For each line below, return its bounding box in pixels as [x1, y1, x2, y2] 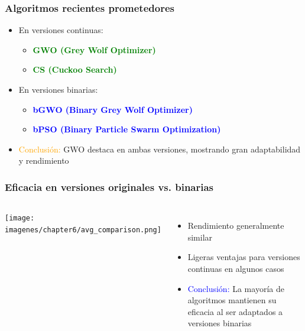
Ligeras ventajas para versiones [187, 251, 300, 263]
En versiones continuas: [18, 24, 103, 36]
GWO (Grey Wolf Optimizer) [33, 43, 156, 56]
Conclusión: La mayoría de [187, 282, 284, 294]
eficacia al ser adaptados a [187, 305, 283, 317]
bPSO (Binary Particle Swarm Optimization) [33, 123, 221, 135]
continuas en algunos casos [187, 262, 284, 274]
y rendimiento [18, 154, 69, 167]
